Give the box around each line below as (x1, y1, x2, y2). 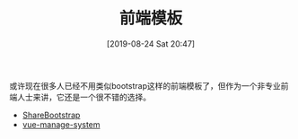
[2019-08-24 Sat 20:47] (106, 38, 196, 49)
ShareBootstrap (22, 109, 81, 120)
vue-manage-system (22, 118, 101, 130)
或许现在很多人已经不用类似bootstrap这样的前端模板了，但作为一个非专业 (9, 80, 281, 91)
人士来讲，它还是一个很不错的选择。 (16, 91, 151, 102)
